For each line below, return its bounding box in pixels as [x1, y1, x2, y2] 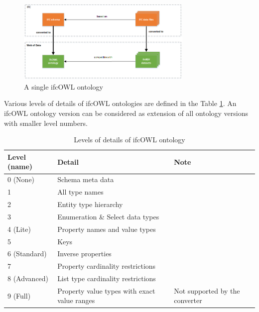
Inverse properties [57, 248, 112, 259]
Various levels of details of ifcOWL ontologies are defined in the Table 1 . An [4, 98, 237, 108]
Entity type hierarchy [57, 199, 123, 209]
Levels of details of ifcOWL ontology [74, 134, 185, 145]
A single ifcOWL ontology [24, 81, 103, 92]
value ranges [57, 295, 95, 306]
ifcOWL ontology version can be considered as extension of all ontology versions [4, 108, 248, 118]
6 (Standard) [7, 248, 47, 259]
